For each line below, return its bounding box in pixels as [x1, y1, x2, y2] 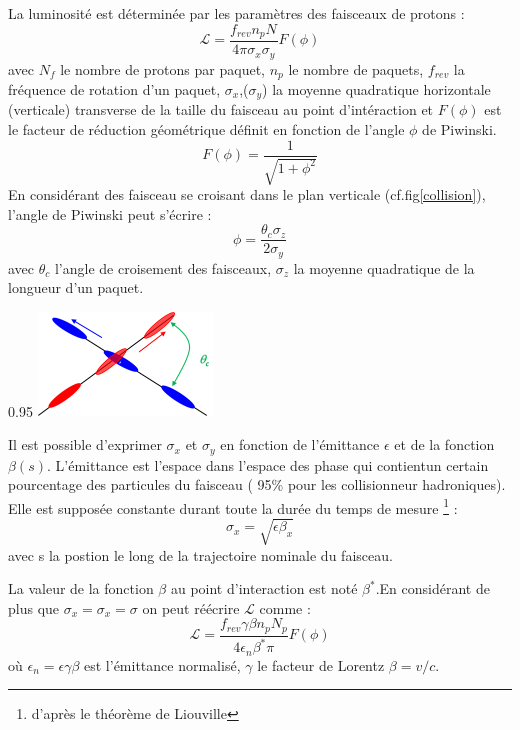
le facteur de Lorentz [257, 654, 385, 675]
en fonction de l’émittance [220, 434, 380, 455]
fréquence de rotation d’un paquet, [8, 78, 221, 99]
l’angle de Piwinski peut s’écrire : [8, 203, 212, 224]
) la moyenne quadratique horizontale [262, 78, 491, 99]
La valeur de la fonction [8, 578, 154, 599]
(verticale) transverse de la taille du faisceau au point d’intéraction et [8, 99, 434, 120]
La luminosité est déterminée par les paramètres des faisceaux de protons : [8, 3, 465, 23]
